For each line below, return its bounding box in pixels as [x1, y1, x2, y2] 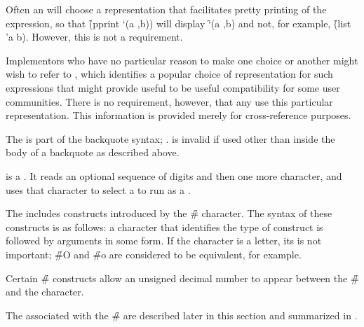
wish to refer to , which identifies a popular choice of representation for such [6, 67, 333, 81]
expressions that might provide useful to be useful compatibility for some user [6, 80, 340, 95]
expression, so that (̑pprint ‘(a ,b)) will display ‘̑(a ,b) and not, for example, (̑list [6, 15, 351, 30]
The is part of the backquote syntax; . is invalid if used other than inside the [6, 131, 335, 146]
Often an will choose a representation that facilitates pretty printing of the [6, 2, 327, 16]
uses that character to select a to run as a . [6, 182, 191, 197]
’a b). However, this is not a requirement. [6, 29, 183, 44]
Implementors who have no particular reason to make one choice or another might [6, 53, 358, 67]
